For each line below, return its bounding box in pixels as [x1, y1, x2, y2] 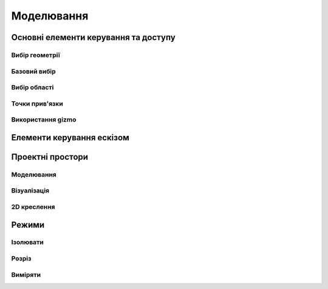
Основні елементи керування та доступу [11, 32, 176, 42]
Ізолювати [11, 238, 44, 246]
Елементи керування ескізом [11, 132, 130, 143]
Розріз [11, 254, 32, 263]
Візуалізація [11, 186, 50, 195]
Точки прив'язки [11, 99, 63, 107]
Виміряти [11, 270, 41, 279]
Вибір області [11, 83, 54, 92]
